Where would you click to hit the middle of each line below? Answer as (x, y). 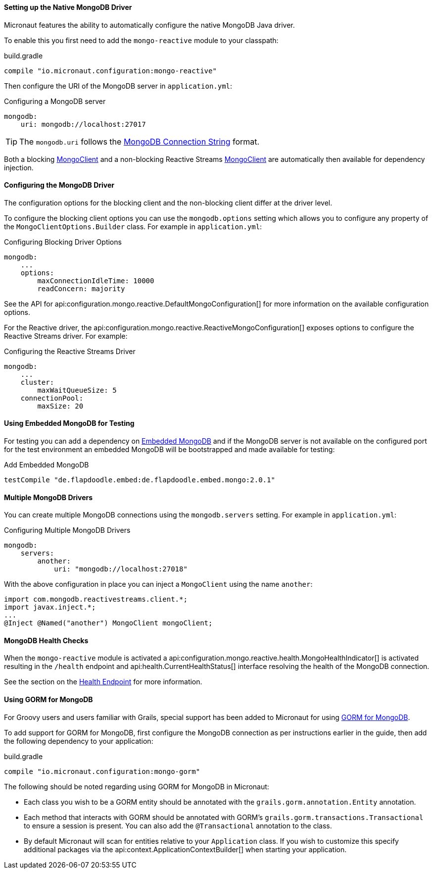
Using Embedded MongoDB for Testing (69, 423)
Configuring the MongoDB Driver (59, 185)
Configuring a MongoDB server (55, 101)
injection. (19, 167)
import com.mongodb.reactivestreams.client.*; (96, 599)
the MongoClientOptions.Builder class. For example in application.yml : (133, 226)
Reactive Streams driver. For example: (66, 336)
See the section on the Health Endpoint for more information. (103, 682)
